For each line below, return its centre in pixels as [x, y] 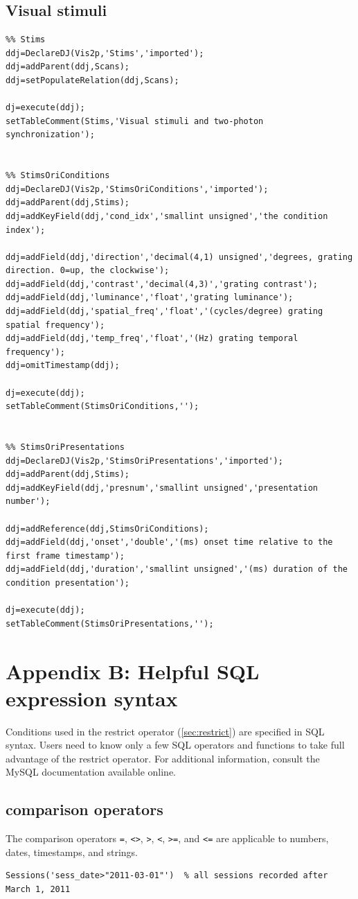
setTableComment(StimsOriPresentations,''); [110, 623]
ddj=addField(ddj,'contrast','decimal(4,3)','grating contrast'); [162, 284]
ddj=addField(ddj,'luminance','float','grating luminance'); [150, 298]
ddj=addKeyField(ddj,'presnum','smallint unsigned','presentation [162, 488]
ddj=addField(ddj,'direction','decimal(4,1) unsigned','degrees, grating [179, 257]
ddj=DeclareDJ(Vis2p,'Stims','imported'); [105, 53]
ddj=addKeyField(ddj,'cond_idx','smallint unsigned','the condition [167, 216]
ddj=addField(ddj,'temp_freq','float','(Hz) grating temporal [152, 339]
